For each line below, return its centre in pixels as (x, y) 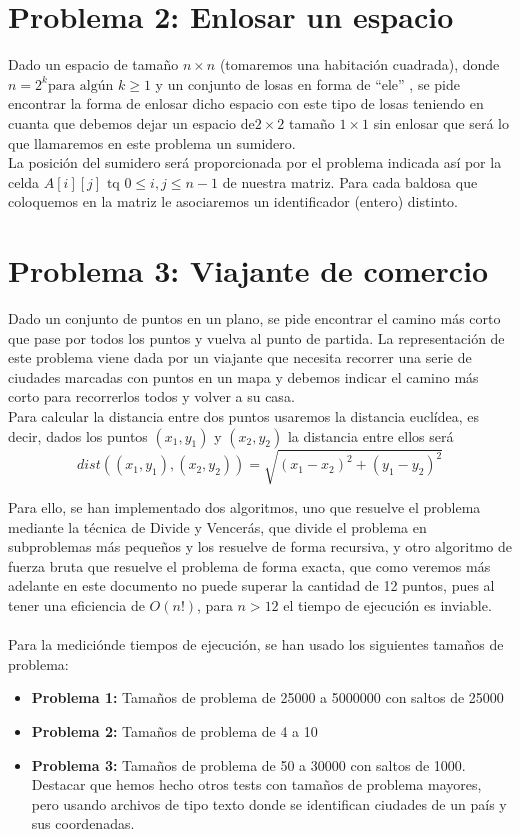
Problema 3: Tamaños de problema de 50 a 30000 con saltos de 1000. (248, 764)
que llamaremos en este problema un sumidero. (152, 142)
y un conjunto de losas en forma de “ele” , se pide (307, 83)
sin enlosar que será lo (441, 122)
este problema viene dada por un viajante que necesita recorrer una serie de (240, 357)
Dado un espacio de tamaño (93, 64)
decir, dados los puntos (78, 435)
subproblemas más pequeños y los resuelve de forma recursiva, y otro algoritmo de (260, 546)
